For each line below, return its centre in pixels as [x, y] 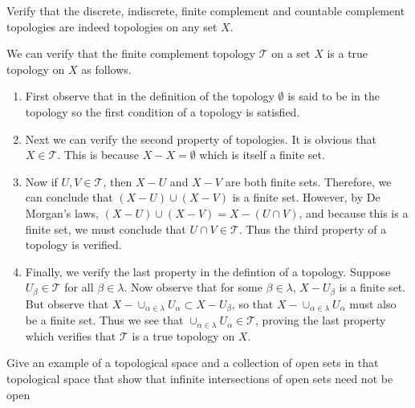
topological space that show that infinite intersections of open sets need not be [200, 378]
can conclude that [69, 197]
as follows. [106, 69]
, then [118, 181]
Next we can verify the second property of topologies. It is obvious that [201, 139]
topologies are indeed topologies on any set [112, 26]
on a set [291, 53]
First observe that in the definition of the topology [150, 96]
